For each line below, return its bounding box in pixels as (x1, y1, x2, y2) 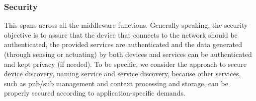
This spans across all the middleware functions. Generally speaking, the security (4, 20, 248, 30)
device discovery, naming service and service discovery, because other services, (4, 68, 241, 79)
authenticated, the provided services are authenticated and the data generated (4, 39, 243, 50)
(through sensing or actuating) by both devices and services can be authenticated (4, 49, 252, 59)
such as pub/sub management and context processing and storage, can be (4, 78, 228, 88)
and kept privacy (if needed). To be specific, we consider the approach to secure (4, 58, 247, 69)
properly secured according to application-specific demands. (4, 88, 185, 98)
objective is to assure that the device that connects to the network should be (4, 29, 238, 40)
